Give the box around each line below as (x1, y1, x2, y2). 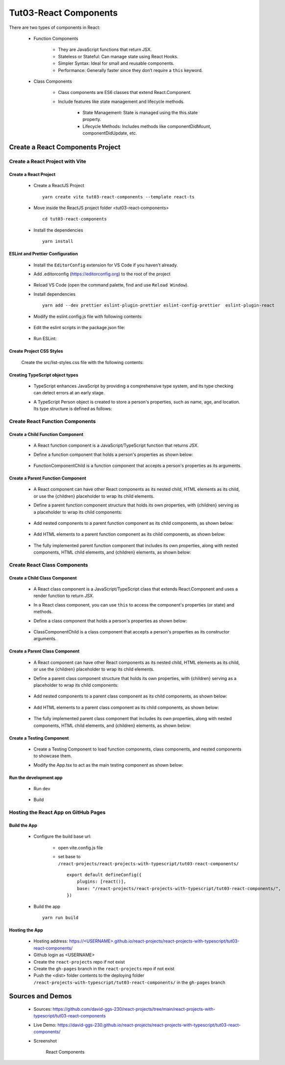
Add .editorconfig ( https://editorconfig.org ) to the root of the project (33, 271, 171, 277)
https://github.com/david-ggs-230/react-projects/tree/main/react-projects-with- (52, 1006, 215, 1012)
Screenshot (33, 1038, 57, 1043)
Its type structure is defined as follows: (33, 406, 112, 411)
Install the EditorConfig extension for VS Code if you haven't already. (33, 262, 178, 268)
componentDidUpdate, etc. (82, 130, 137, 136)
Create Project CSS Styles (9, 348, 63, 354)
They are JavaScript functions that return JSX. (58, 47, 152, 52)
